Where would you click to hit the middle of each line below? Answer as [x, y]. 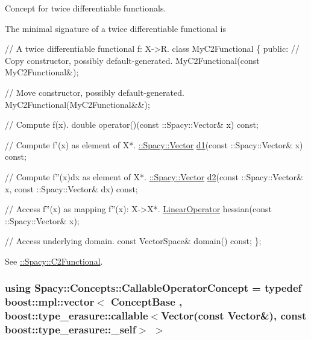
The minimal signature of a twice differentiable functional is [115, 28]
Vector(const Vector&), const [234, 316]
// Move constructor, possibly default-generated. [95, 92]
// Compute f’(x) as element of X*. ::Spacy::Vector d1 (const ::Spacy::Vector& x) [154, 144]
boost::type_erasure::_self [71, 329]
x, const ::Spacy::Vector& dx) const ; [71, 188]
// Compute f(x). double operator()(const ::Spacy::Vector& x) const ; [132, 124]
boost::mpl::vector [50, 302]
